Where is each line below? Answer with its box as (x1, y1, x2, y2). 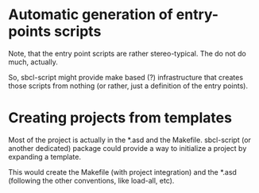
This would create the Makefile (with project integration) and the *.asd (8, 167, 237, 176)
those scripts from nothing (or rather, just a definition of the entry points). (8, 81, 249, 91)
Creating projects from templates (8, 109, 233, 127)
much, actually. (8, 57, 58, 67)
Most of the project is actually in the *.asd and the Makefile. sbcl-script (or (8, 135, 252, 145)
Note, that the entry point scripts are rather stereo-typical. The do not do (8, 48, 246, 58)
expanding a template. (8, 152, 82, 161)
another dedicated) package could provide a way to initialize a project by (8, 143, 247, 152)
